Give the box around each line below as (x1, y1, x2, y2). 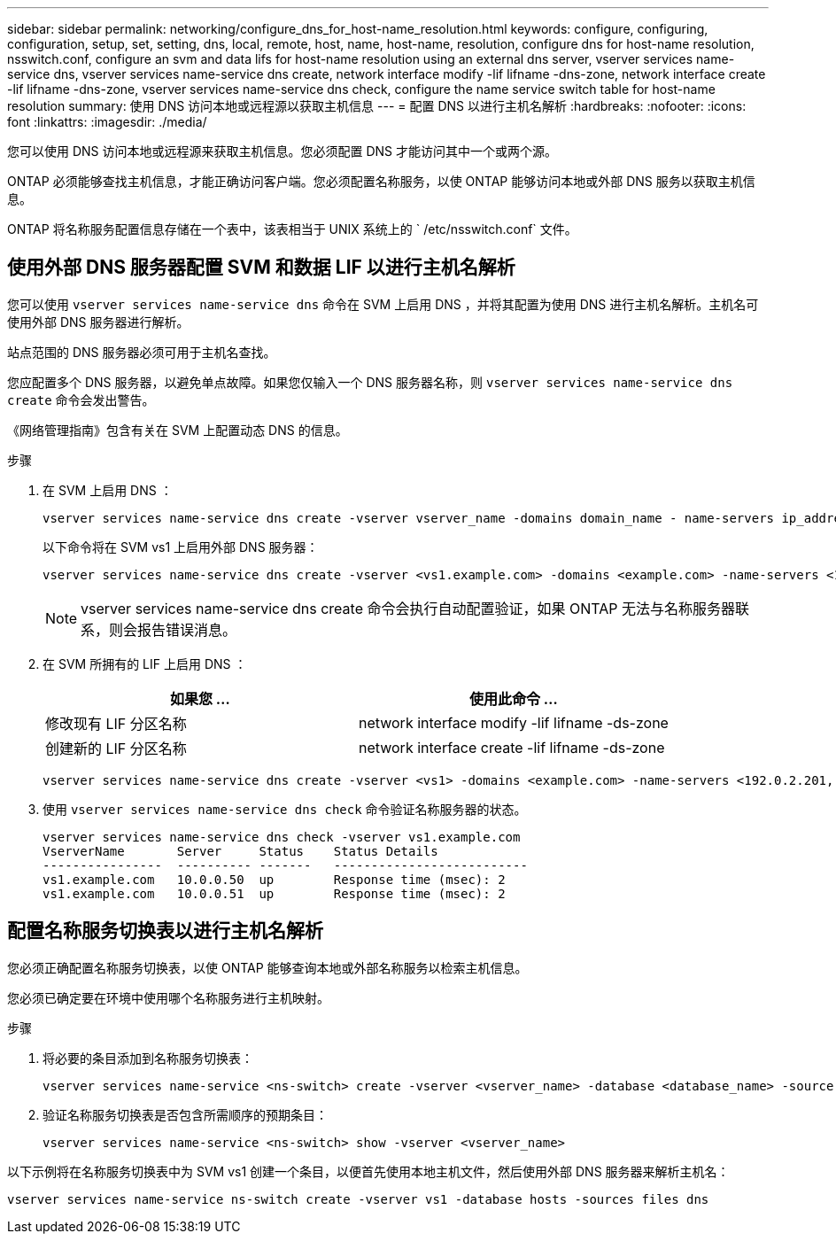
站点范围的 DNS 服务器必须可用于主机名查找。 (7, 344, 276, 360)
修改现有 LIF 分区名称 (45, 714, 187, 733)
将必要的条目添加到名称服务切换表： (43, 1050, 253, 1066)
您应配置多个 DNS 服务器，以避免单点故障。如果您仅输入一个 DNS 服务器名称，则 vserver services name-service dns (7, 374, 733, 390)
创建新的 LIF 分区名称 (45, 739, 187, 757)
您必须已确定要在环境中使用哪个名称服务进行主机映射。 (7, 989, 329, 1005)
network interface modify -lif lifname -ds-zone (358, 713, 669, 732)
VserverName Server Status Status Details (43, 843, 438, 858)
